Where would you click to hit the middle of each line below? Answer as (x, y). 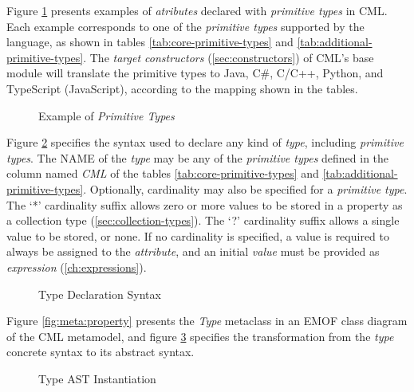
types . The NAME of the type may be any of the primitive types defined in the (198, 157)
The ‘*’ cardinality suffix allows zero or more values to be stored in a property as (205, 204)
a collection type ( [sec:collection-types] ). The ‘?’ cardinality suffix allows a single (203, 220)
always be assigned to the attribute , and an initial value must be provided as (193, 251)
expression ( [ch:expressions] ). (77, 267)
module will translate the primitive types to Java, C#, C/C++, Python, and (195, 73)
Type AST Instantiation (97, 378)
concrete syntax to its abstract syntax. (101, 352)
